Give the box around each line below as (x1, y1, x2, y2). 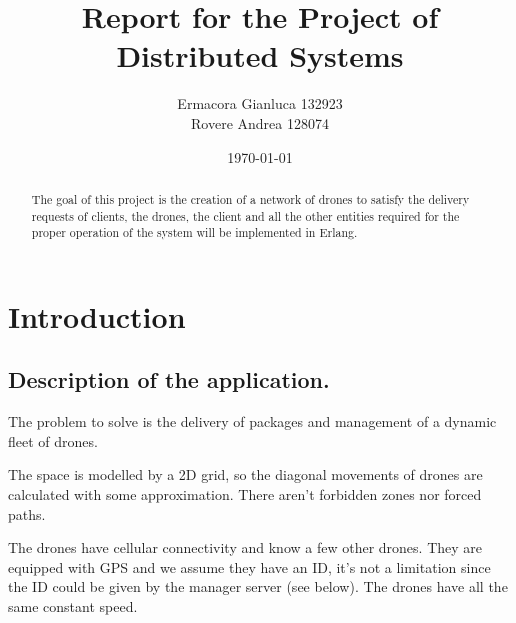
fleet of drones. (8, 430, 98, 451)
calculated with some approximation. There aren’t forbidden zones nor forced (8, 484, 482, 505)
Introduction (8, 295, 186, 336)
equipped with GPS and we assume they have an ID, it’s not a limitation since (8, 556, 491, 577)
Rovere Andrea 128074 (191, 112, 329, 133)
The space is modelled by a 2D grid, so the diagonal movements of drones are (8, 464, 483, 485)
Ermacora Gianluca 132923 (177, 93, 343, 114)
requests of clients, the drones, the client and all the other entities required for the (31, 207, 460, 224)
